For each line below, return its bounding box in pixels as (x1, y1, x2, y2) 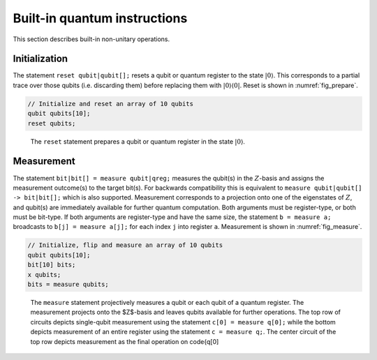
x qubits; (27, 271, 61, 278)
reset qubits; (27, 119, 76, 127)
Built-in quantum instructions (13, 10, 188, 26)
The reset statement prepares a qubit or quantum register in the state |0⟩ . (30, 137, 246, 146)
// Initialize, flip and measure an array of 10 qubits (27, 241, 223, 249)
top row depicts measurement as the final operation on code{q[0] (30, 337, 219, 345)
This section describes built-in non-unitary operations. (13, 35, 170, 43)
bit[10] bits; (27, 261, 76, 269)
